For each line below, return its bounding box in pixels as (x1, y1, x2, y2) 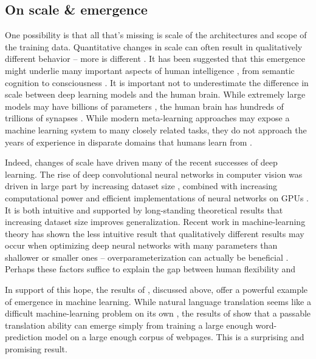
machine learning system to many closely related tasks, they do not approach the (5, 123, 307, 136)
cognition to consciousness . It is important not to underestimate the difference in (5, 76, 309, 89)
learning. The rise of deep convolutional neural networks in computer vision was (5, 167, 303, 180)
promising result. (5, 343, 67, 355)
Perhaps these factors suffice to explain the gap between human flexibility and (5, 263, 296, 275)
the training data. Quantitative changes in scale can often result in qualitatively (5, 40, 303, 53)
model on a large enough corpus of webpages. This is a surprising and (45, 330, 304, 343)
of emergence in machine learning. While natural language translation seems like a (5, 295, 311, 307)
